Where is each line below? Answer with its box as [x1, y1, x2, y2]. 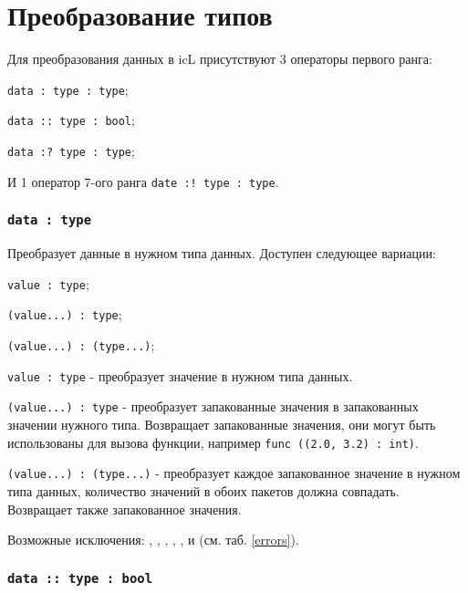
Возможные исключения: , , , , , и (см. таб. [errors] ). [7, 530, 299, 549]
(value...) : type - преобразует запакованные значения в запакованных [7, 397, 419, 416]
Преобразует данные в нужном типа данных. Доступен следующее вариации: [7, 244, 436, 263]
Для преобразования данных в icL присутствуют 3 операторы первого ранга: [7, 49, 432, 68]
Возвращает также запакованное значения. [7, 499, 242, 518]
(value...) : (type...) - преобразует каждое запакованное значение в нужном [7, 463, 461, 483]
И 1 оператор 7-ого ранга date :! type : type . [7, 172, 279, 191]
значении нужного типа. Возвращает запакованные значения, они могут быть [7, 415, 436, 433]
